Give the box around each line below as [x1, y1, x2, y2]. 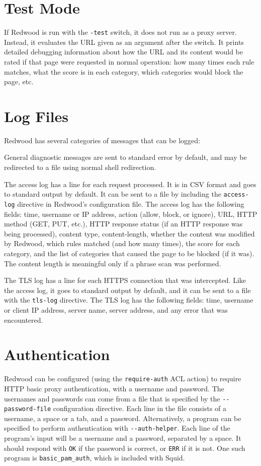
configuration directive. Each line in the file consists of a [53, 403, 227, 414]
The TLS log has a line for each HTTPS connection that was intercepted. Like [4, 275, 246, 285]
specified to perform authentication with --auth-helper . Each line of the [4, 423, 230, 433]
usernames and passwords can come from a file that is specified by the [4, 393, 220, 403]
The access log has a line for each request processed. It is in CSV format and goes [4, 179, 256, 189]
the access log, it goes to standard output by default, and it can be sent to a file [4, 284, 251, 295]
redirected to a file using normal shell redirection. [4, 162, 156, 172]
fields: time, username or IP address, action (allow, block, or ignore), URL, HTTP [4, 208, 257, 219]
